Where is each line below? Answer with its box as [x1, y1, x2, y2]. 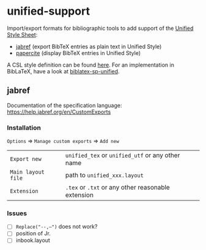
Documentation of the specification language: [7, 101, 122, 109]
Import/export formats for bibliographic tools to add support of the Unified [7, 24, 194, 32]
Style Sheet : [7, 31, 38, 38]
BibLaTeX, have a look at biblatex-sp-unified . [7, 67, 120, 75]
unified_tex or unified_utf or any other [65, 151, 180, 160]
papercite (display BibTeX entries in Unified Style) [15, 49, 141, 56]
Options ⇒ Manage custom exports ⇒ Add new [7, 138, 120, 145]
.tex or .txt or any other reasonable [65, 183, 170, 192]
